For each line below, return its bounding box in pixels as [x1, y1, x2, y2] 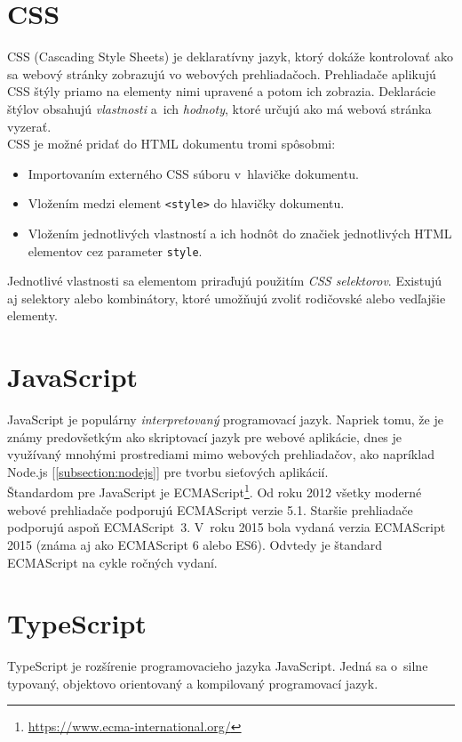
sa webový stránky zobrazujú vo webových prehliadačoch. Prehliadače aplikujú [7, 64, 436, 83]
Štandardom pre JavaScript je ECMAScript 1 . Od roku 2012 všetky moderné [7, 480, 422, 502]
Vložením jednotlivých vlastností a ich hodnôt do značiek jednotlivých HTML [28, 223, 452, 242]
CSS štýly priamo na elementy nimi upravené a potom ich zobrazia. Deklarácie [7, 82, 436, 101]
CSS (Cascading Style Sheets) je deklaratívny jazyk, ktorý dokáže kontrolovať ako [7, 47, 453, 66]
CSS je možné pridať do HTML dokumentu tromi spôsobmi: [7, 134, 336, 153]
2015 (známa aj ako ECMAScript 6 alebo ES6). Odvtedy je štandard [7, 535, 383, 553]
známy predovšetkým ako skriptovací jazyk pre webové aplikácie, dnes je [7, 427, 402, 446]
